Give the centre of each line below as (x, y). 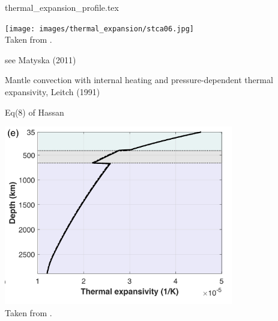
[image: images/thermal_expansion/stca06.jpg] (99, 29)
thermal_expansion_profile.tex (62, 7)
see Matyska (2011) (41, 59)
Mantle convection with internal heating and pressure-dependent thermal (139, 80)
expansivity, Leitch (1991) (53, 92)
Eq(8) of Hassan (35, 112)
